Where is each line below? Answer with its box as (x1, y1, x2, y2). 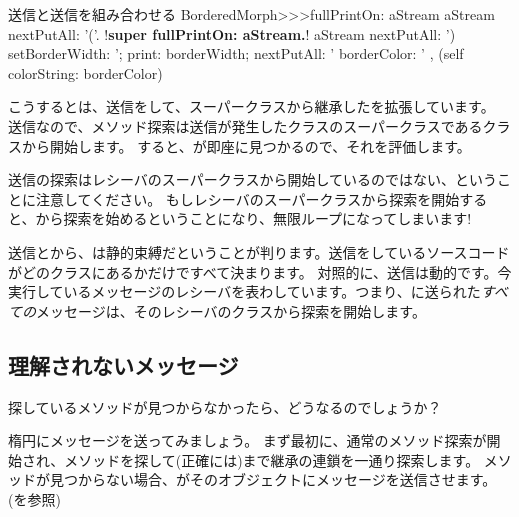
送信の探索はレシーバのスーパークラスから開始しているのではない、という (8, 169, 498, 190)
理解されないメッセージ (8, 349, 239, 380)
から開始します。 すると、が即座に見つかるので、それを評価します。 (21, 135, 471, 156)
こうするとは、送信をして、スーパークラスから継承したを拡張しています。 (8, 96, 495, 117)
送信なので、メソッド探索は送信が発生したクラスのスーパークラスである (8, 115, 483, 136)
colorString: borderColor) (8, 62, 163, 83)
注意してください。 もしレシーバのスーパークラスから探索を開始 (35, 188, 460, 209)
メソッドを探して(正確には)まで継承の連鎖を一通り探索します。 (64, 449, 480, 470)
